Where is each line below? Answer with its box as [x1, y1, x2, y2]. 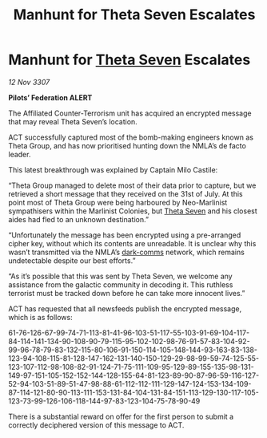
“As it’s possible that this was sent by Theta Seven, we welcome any [8, 271, 233, 281]
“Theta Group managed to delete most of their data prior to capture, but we [8, 180, 257, 190]
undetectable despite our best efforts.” [8, 255, 136, 266]
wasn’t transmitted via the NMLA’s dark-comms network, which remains [8, 247, 245, 257]
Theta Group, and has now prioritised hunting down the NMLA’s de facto [8, 140, 246, 150]
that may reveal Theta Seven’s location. [8, 116, 137, 126]
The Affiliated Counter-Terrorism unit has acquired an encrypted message [8, 108, 252, 118]
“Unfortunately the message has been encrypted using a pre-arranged [8, 230, 241, 240]
